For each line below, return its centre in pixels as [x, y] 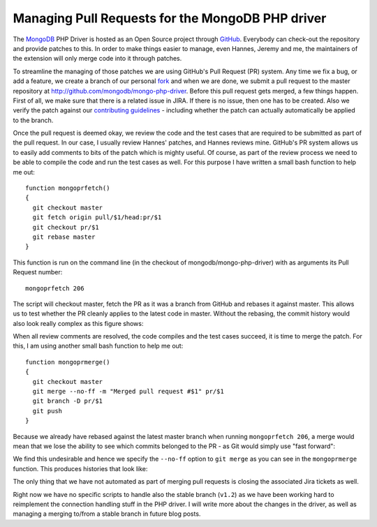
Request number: [38, 272]
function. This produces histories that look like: [80, 468]
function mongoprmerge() [68, 362]
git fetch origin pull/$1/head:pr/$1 [97, 217]
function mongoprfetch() [68, 188]
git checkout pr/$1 [66, 227]
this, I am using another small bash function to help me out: [98, 346]
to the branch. [33, 120]
